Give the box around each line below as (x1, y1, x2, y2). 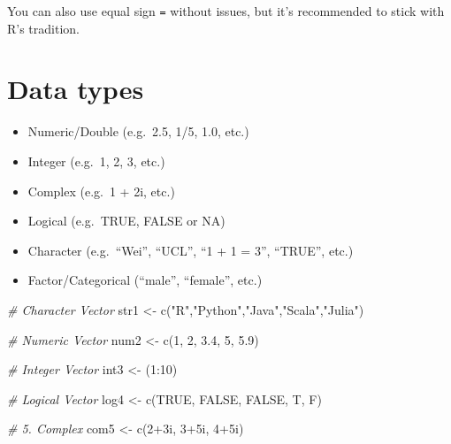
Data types (7, 71, 144, 107)
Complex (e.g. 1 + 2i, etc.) (27, 181, 175, 200)
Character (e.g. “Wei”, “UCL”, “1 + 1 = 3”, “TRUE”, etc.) (27, 241, 354, 259)
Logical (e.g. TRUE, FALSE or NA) (27, 211, 225, 230)
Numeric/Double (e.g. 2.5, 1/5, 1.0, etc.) (27, 122, 249, 141)
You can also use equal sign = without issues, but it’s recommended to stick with (7, 2, 445, 19)
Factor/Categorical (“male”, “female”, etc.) (27, 271, 263, 289)
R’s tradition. (7, 19, 80, 37)
